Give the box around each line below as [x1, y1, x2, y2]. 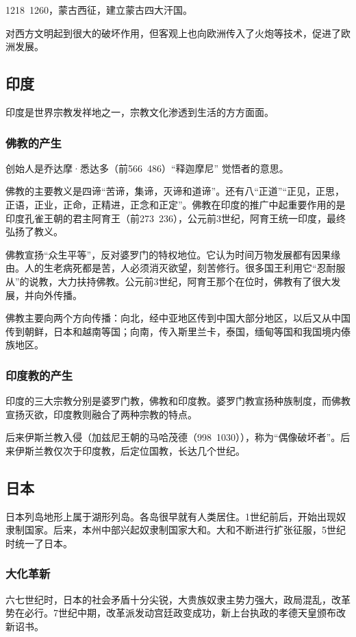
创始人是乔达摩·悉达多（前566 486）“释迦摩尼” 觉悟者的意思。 [5, 160, 289, 175]
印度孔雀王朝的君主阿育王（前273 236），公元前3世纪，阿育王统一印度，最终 [5, 211, 346, 225]
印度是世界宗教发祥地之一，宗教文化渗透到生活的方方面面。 [5, 104, 274, 119]
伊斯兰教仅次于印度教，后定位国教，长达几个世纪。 [14, 443, 245, 457]
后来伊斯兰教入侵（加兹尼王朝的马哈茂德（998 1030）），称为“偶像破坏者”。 [5, 430, 341, 444]
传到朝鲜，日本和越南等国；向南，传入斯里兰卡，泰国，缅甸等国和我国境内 [5, 324, 341, 338]
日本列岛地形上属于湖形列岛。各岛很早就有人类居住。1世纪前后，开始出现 [5, 509, 336, 523]
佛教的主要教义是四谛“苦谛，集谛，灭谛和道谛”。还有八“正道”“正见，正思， [5, 184, 345, 198]
